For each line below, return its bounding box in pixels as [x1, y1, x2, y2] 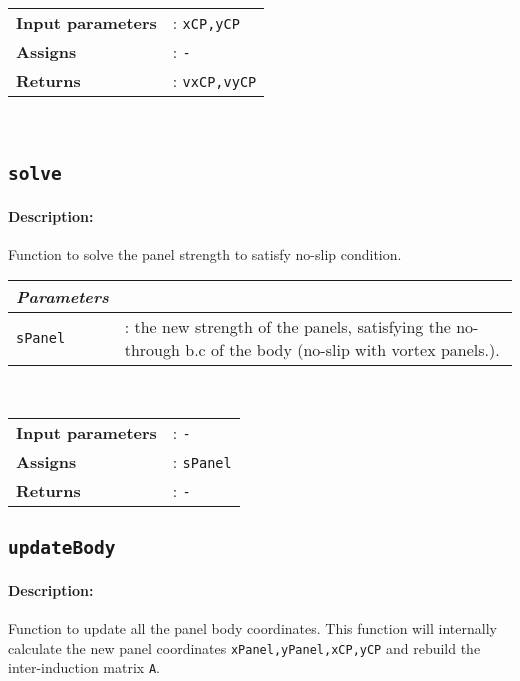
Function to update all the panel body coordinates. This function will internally [8, 618, 497, 639]
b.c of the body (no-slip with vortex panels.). [185, 338, 500, 362]
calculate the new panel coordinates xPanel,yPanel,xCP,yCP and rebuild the [8, 637, 481, 658]
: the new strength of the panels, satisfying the [124, 315, 451, 339]
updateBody [8, 537, 116, 559]
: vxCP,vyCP [172, 69, 257, 92]
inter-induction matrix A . [8, 657, 160, 678]
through [124, 338, 180, 362]
